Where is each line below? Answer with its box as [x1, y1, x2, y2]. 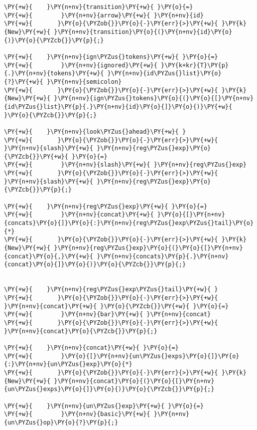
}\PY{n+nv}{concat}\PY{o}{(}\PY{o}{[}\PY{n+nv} [54, 377, 215, 385]
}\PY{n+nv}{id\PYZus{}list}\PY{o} [107, 70, 222, 77]
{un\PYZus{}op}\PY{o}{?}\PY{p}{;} [4, 419, 119, 426]
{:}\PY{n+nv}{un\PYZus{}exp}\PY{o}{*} [4, 361, 132, 368]
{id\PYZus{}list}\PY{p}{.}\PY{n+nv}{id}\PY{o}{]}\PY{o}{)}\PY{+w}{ [4, 103, 233, 110]
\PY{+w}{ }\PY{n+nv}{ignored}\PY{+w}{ [4, 61, 157, 69]
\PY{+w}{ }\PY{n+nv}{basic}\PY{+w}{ [4, 411, 150, 418]
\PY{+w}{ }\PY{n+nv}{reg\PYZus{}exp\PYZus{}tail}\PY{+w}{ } [4, 286, 218, 293]
